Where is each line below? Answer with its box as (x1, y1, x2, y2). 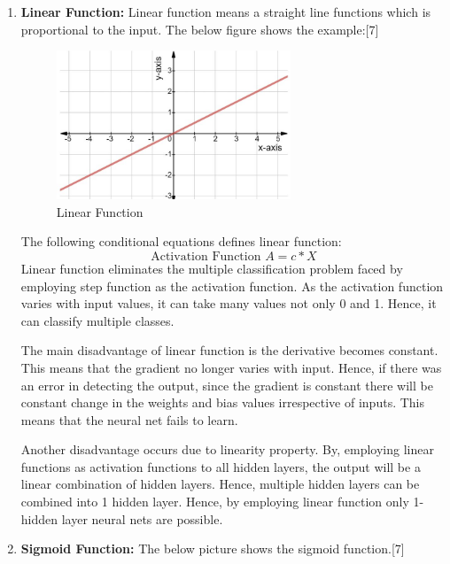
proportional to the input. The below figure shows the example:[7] (20, 19, 379, 38)
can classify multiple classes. (20, 311, 175, 329)
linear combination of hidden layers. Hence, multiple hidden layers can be (20, 475, 420, 493)
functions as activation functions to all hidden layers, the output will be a (20, 457, 421, 475)
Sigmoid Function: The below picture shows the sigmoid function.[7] (20, 539, 405, 558)
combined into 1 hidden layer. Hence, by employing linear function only (20, 492, 409, 511)
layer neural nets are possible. (61, 509, 223, 528)
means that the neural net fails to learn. (20, 410, 238, 429)
